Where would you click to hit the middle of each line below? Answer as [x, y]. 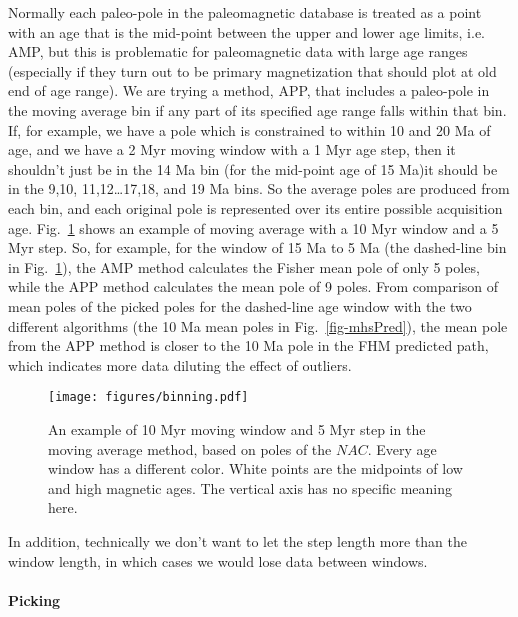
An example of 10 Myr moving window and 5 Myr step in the [237, 428]
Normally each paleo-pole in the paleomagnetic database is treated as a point [245, 12]
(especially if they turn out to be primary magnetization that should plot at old [252, 70]
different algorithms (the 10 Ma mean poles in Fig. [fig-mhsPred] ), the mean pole [258, 325]
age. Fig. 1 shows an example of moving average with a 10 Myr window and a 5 [253, 227]
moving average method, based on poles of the [190, 448]
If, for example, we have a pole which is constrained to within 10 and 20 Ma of [249, 129]
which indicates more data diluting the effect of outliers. [180, 364]
